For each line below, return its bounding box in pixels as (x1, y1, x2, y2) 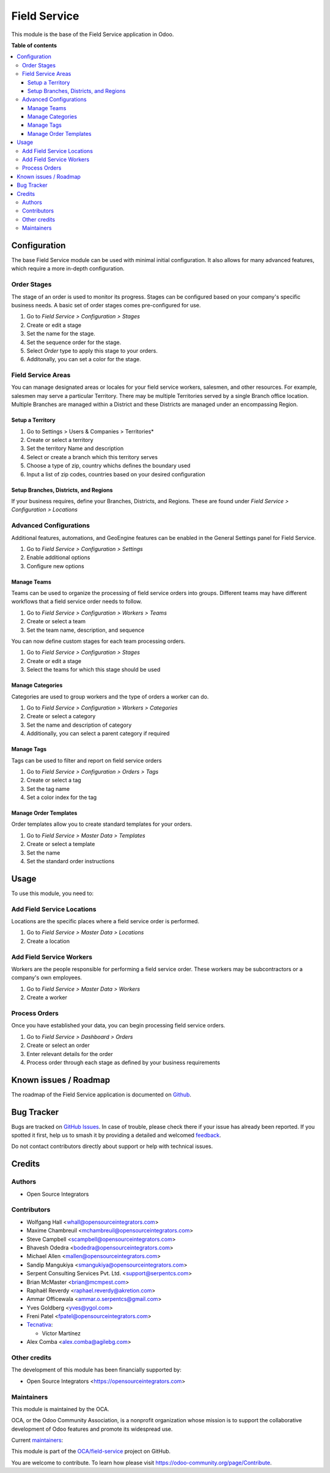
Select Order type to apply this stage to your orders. (26, 347, 158, 354)
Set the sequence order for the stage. (26, 339, 122, 346)
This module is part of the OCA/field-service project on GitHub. (11, 1448, 171, 1455)
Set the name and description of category (26, 721, 132, 729)
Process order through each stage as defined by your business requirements (26, 1059, 220, 1066)
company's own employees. (11, 974, 82, 981)
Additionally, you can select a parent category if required (26, 730, 170, 737)
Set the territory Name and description (26, 444, 124, 452)
